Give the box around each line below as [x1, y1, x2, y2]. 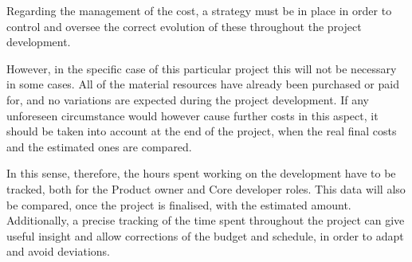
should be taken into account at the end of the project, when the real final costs [6, 123, 397, 139]
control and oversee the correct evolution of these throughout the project [6, 18, 362, 34]
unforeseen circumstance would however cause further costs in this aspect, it [6, 107, 379, 123]
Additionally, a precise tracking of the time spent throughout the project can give [6, 212, 405, 229]
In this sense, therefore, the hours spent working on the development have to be [6, 165, 396, 182]
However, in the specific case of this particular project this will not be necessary [6, 60, 397, 76]
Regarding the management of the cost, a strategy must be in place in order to [6, 2, 392, 18]
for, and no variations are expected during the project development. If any [6, 91, 369, 108]
